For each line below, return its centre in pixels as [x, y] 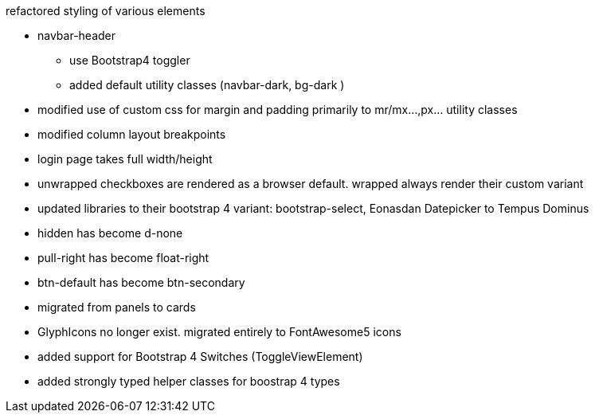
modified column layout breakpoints [132, 134]
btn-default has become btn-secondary [141, 282]
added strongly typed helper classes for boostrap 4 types [189, 381]
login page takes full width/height [125, 159]
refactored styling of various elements [106, 11]
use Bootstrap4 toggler [130, 60]
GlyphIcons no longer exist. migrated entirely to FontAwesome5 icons [219, 332]
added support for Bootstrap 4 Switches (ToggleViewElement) [200, 356]
